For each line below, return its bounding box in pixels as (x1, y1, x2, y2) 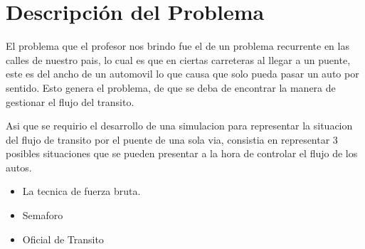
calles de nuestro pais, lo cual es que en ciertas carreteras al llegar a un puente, (6, 52, 351, 67)
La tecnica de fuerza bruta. (22, 184, 141, 198)
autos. (6, 159, 32, 174)
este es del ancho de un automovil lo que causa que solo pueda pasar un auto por (6, 66, 359, 81)
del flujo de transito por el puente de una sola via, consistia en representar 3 (6, 132, 338, 147)
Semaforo (22, 208, 63, 223)
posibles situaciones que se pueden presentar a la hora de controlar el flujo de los (6, 146, 358, 161)
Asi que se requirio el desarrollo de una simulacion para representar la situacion (6, 118, 353, 133)
